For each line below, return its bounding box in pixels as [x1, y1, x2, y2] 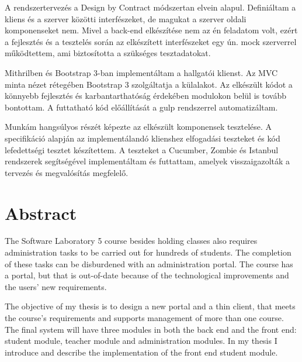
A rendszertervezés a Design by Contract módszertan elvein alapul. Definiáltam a [5, 1, 296, 13]
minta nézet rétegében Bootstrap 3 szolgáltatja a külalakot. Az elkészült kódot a [5, 78, 293, 90]
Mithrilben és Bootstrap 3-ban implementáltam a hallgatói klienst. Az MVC [5, 66, 278, 78]
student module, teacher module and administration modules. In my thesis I [5, 335, 277, 347]
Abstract [5, 201, 77, 225]
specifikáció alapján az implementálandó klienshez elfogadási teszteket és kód [5, 132, 280, 144]
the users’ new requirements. [5, 280, 107, 292]
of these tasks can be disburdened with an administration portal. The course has [5, 257, 293, 270]
